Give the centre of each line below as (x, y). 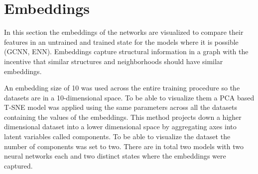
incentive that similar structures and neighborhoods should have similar (114, 61)
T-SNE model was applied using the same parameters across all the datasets (121, 107)
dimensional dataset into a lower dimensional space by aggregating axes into (120, 127)
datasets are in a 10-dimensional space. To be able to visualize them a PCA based (129, 97)
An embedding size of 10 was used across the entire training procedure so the (122, 88)
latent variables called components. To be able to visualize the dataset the (117, 136)
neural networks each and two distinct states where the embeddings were (115, 156)
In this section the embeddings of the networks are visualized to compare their (124, 32)
